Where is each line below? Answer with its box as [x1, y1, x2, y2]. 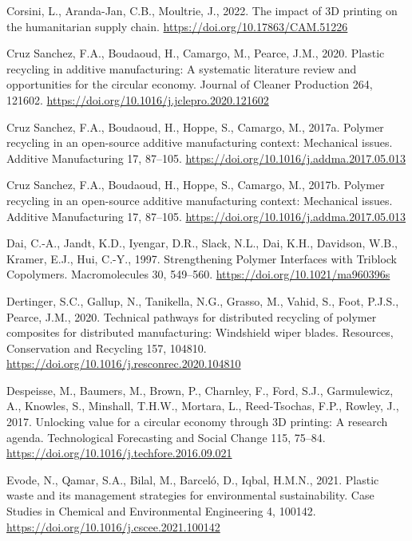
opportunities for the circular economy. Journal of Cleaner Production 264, [6, 76, 373, 93]
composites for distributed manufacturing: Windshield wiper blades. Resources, [6, 324, 394, 341]
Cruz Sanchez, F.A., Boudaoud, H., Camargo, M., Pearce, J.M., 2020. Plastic [6, 45, 385, 61]
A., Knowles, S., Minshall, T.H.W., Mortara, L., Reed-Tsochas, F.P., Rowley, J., [6, 397, 399, 414]
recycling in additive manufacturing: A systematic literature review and [6, 60, 357, 77]
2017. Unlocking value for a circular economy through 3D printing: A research [6, 413, 388, 430]
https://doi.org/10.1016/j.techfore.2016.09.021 [6, 444, 232, 461]
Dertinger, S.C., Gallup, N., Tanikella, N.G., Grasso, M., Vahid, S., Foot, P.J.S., [6, 292, 399, 309]
